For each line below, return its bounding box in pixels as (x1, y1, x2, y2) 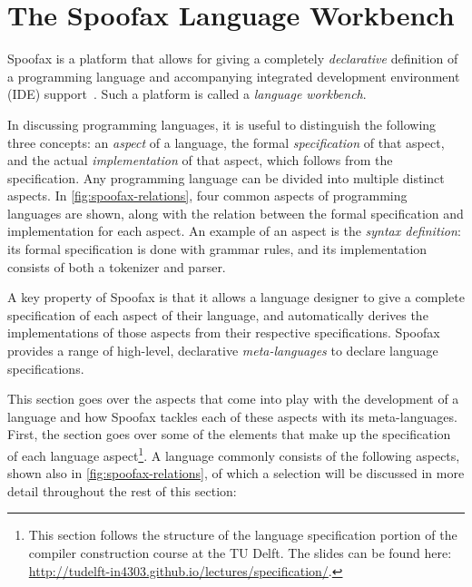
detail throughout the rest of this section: (7, 481, 237, 500)
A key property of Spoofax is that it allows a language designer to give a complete (7, 288, 465, 307)
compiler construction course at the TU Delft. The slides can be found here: (28, 543, 452, 563)
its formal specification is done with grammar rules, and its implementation (7, 240, 428, 259)
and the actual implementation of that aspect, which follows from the (7, 151, 393, 170)
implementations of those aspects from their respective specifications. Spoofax (7, 323, 440, 342)
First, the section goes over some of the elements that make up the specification (7, 425, 451, 444)
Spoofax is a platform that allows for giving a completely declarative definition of (7, 49, 458, 68)
